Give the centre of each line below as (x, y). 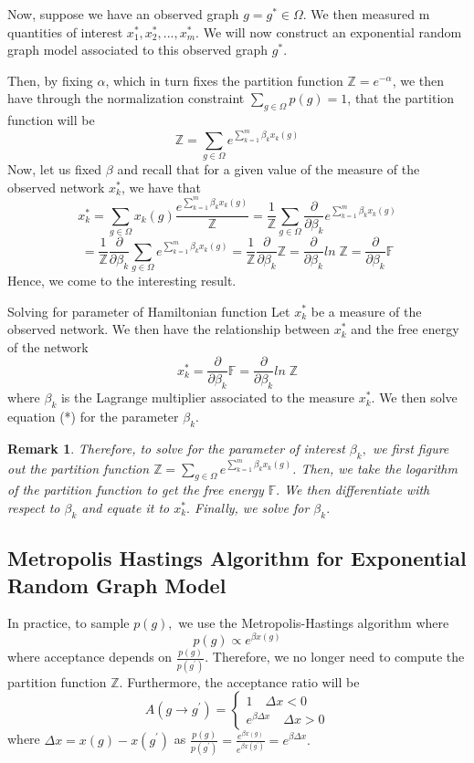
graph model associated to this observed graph (138, 50)
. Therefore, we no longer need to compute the (335, 657)
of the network (48, 346)
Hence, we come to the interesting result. (122, 280)
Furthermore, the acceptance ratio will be (243, 681)
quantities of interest (65, 31)
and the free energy (405, 329)
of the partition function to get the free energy (136, 490)
